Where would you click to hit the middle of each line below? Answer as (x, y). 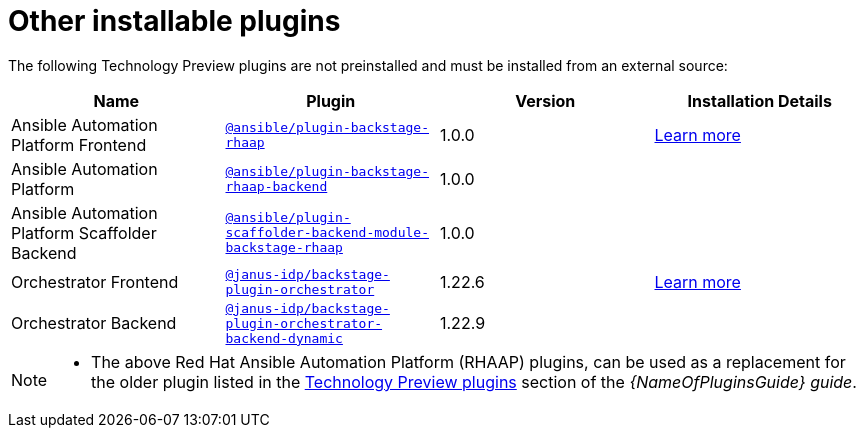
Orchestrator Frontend (95, 281)
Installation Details (759, 100)
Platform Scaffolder (84, 232)
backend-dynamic (284, 338)
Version (545, 100)
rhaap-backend (276, 186)
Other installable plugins (174, 21)
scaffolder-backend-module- (327, 233)
